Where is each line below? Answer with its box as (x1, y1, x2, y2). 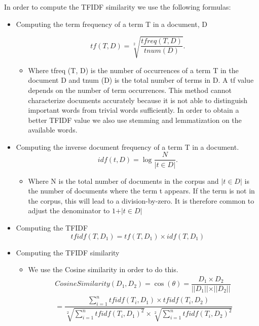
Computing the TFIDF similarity (16, 247, 120, 257)
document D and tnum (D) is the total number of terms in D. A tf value (28, 75, 254, 85)
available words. (28, 124, 78, 135)
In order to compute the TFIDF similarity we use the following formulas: (4, 2, 231, 12)
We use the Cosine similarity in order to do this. (28, 264, 178, 275)
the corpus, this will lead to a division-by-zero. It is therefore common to (28, 195, 254, 206)
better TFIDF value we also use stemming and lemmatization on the (28, 114, 242, 125)
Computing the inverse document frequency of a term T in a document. (16, 141, 239, 152)
